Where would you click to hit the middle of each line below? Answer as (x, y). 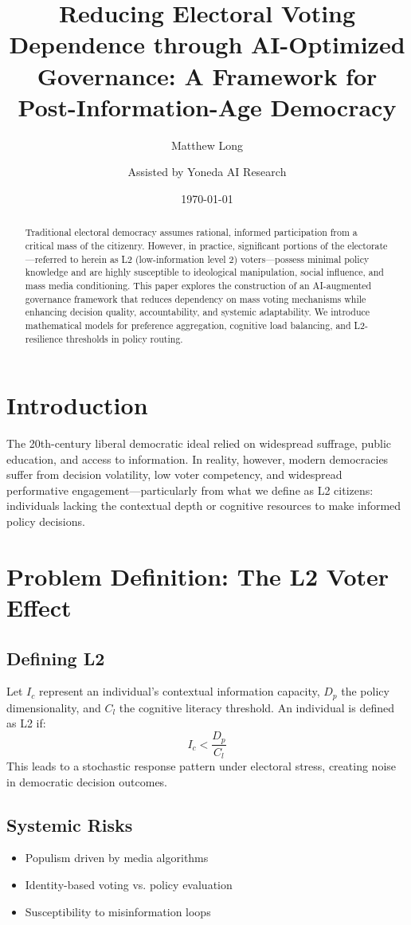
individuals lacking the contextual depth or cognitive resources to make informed (204, 506)
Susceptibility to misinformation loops (118, 911)
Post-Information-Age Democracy (207, 106)
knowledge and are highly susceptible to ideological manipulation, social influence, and (204, 272)
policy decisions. (46, 521)
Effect (39, 608)
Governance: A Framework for (207, 75)
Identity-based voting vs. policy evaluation (129, 884)
